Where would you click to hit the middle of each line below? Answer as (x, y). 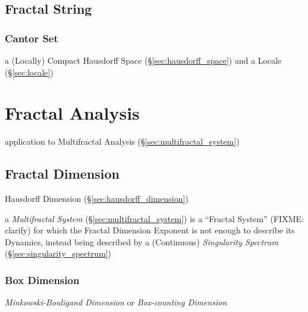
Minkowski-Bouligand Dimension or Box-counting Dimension (116, 302)
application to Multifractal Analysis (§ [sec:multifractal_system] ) (122, 141)
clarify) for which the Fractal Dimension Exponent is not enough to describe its (150, 230)
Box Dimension (42, 280)
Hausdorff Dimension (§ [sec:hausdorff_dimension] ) (97, 199)
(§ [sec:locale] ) (29, 72)
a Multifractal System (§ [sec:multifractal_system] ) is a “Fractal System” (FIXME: (154, 218)
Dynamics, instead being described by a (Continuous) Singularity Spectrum (142, 241)
